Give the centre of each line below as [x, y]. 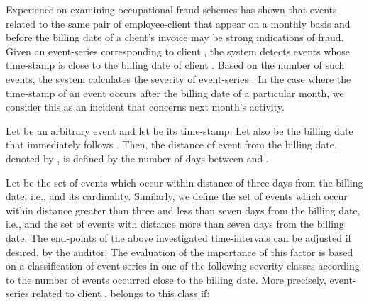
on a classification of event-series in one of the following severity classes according [183, 266]
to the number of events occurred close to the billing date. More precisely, [166, 279]
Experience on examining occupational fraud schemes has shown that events [171, 9]
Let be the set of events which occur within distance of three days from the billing [184, 182]
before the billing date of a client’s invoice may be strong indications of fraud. [175, 37]
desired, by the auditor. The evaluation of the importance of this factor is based [180, 251]
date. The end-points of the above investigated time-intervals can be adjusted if [178, 237]
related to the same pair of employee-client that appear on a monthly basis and [178, 23]
